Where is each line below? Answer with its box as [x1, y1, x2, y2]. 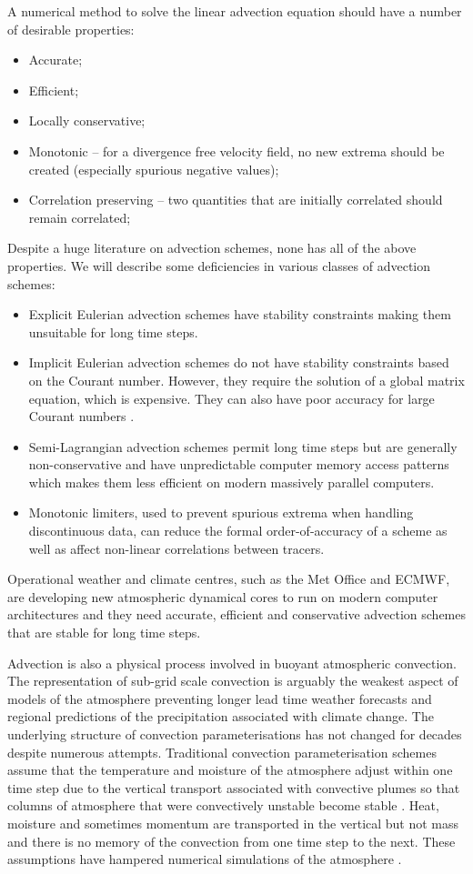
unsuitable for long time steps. [28, 322, 198, 341]
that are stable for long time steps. [7, 623, 201, 642]
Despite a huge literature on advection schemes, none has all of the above [7, 238, 417, 257]
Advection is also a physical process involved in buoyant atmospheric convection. [7, 653, 458, 672]
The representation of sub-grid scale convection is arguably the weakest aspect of [7, 671, 458, 690]
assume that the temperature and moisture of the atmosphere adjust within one [7, 760, 453, 779]
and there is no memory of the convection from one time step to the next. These [7, 831, 456, 850]
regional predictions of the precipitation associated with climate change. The [7, 707, 434, 726]
